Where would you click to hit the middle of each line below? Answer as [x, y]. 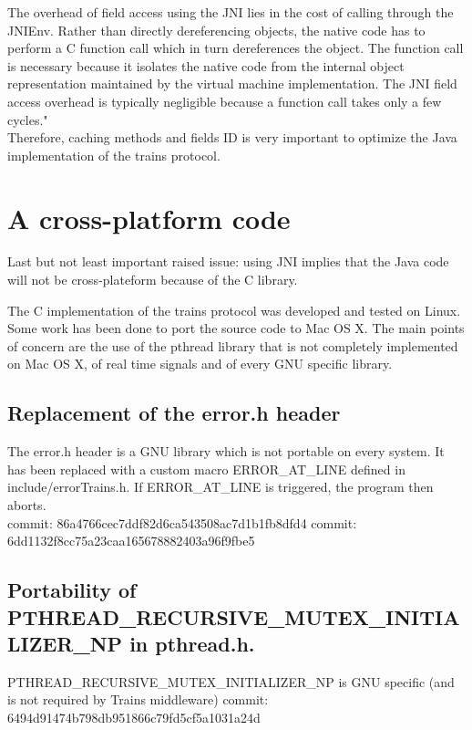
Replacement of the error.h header [174, 413]
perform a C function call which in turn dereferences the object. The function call [236, 48]
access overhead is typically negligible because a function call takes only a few [225, 101]
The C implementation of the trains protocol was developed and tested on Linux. [234, 310]
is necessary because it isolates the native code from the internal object [206, 65]
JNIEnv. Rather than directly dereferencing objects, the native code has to [216, 30]
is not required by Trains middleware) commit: [138, 699]
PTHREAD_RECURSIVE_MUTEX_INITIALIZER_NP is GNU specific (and [231, 681]
